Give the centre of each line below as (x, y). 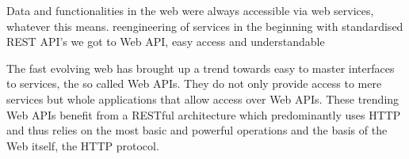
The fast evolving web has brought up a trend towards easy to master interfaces (201, 68)
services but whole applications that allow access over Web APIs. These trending (203, 98)
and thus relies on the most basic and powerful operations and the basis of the (197, 130)
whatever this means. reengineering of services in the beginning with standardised (205, 26)
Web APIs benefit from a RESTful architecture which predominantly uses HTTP (204, 114)
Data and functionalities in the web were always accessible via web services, (190, 10)
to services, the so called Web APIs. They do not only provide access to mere (194, 83)
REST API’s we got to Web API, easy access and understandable (166, 42)
